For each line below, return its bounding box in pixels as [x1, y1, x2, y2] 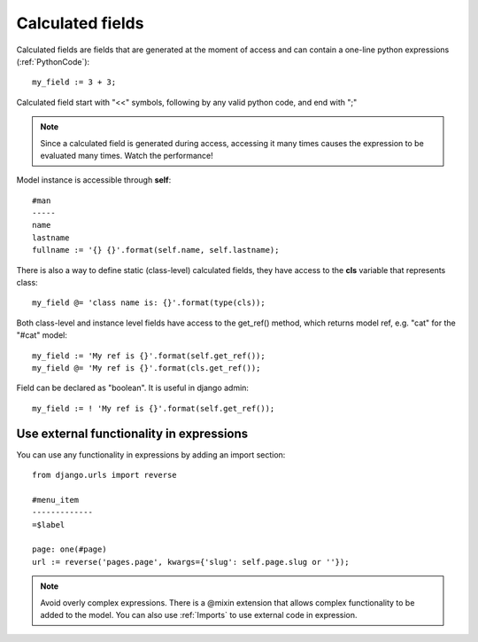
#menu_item [32, 495, 80, 505]
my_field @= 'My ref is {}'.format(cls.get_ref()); [32, 363, 261, 372]
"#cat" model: [16, 330, 68, 341]
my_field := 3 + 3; [32, 77, 117, 88]
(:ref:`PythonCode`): [16, 56, 90, 67]
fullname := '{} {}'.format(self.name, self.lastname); [32, 245, 280, 255]
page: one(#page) [32, 544, 107, 554]
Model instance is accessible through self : [16, 175, 172, 185]
